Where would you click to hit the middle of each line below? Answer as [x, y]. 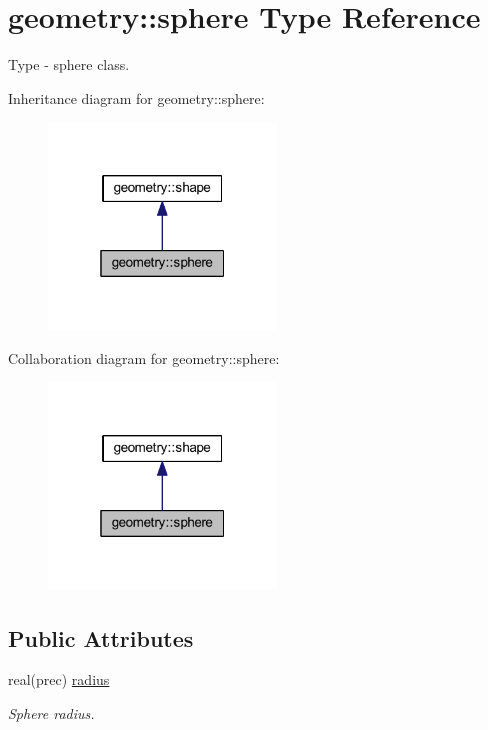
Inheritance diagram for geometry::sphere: [136, 97]
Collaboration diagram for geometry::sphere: [144, 357]
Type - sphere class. [69, 64]
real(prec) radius [59, 679]
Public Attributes [101, 637]
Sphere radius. [51, 713]
